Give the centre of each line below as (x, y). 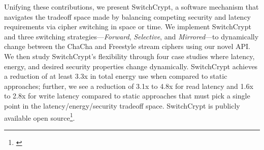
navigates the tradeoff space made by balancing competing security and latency (128, 16)
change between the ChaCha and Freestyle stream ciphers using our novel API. (127, 46)
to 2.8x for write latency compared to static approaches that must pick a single (127, 96)
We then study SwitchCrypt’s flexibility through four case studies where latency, (129, 56)
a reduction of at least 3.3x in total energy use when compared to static (116, 76)
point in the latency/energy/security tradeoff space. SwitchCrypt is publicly (122, 105)
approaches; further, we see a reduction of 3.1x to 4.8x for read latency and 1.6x (129, 86)
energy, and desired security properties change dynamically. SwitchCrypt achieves (131, 66)
